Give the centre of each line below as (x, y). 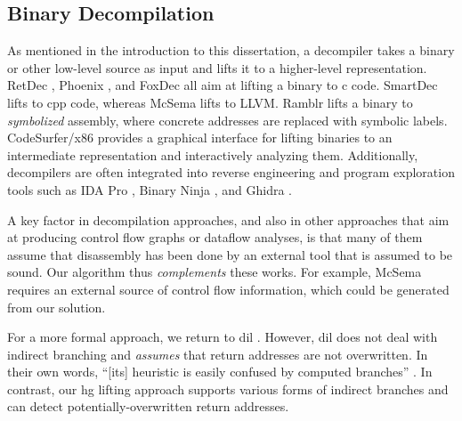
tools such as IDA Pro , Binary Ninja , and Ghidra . (150, 189)
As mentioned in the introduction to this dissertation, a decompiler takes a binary (231, 50)
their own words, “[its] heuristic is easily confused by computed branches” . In (220, 372)
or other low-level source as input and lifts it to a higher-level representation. (217, 67)
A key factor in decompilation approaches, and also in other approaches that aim (228, 219)
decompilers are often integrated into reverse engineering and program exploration (231, 172)
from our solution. (57, 307)
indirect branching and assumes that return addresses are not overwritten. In (218, 354)
